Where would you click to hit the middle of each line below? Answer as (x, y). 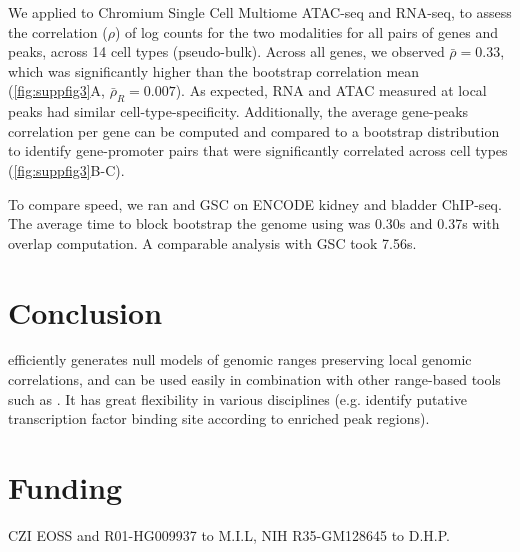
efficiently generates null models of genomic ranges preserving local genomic (240, 359)
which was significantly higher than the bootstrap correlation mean (214, 70)
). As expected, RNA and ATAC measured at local (331, 90)
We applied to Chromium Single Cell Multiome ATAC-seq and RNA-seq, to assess (260, 12)
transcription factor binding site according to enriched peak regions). (219, 418)
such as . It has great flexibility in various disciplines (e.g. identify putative (238, 398)
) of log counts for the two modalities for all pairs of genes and (306, 31)
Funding (65, 487)
